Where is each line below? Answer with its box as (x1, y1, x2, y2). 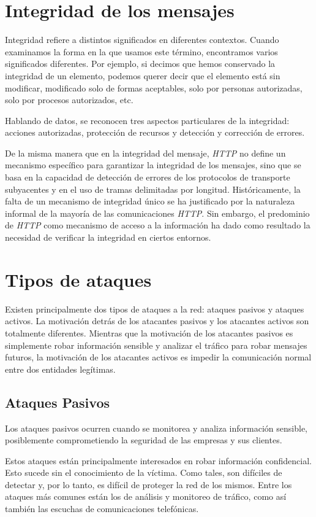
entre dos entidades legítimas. (5, 362, 116, 375)
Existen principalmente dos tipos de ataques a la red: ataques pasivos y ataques (5, 302, 304, 315)
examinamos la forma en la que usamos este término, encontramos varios (5, 45, 278, 58)
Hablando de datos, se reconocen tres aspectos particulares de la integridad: (5, 114, 290, 126)
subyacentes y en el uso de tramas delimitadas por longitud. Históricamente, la (5, 182, 301, 195)
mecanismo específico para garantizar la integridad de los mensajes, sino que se (5, 158, 301, 171)
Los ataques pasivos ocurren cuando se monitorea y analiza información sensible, (5, 421, 307, 434)
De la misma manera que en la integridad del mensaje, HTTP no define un (5, 146, 286, 159)
